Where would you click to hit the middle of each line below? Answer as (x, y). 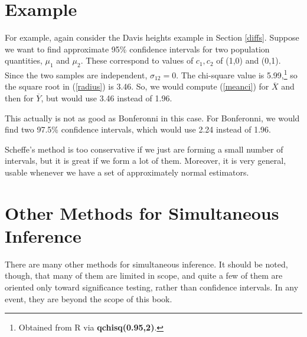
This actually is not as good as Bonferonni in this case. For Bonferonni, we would (152, 118)
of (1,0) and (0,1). (249, 60)
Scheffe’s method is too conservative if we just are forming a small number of (144, 149)
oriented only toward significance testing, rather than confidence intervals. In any (152, 287)
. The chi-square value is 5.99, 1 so (237, 74)
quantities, (24, 60)
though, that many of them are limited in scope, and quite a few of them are (144, 275)
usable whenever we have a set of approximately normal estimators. (127, 172)
